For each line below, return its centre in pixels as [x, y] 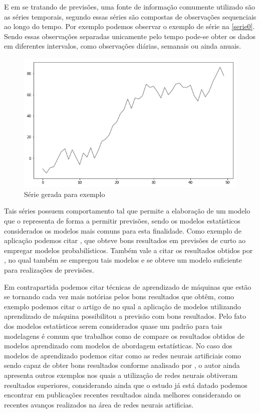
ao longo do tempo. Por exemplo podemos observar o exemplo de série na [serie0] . [129, 26]
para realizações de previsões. [49, 269]
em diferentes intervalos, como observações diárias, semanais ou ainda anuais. [123, 46]
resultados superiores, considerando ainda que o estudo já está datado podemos [126, 385]
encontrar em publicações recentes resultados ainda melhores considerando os [122, 395]
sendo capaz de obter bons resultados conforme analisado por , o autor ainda [122, 365]
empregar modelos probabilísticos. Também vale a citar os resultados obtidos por [128, 250]
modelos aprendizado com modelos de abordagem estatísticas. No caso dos [118, 346]
